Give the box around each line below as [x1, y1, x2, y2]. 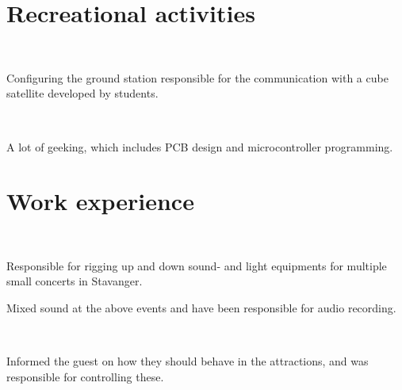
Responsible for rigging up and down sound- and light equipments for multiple [6, 257, 387, 273]
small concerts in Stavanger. [6, 273, 143, 289]
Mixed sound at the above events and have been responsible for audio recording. [6, 300, 396, 315]
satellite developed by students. [6, 85, 159, 101]
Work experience [6, 185, 194, 217]
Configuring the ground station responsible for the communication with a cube [6, 69, 389, 86]
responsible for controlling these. [6, 368, 164, 384]
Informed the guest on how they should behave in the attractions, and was [6, 353, 369, 369]
